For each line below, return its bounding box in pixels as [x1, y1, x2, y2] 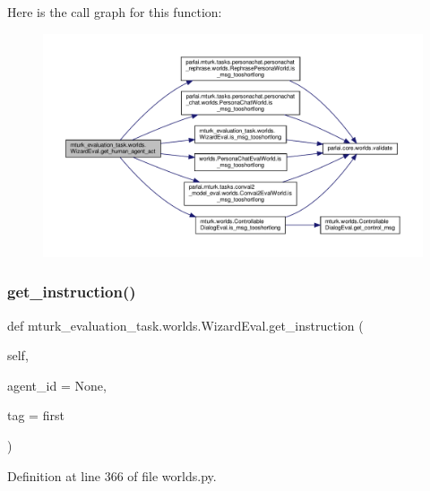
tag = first [7, 406, 64, 425]
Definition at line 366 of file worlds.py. [7, 466, 217, 485]
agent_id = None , [7, 375, 107, 394]
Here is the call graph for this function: [7, 3, 222, 21]
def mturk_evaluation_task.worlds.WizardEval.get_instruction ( [7, 315, 364, 334]
